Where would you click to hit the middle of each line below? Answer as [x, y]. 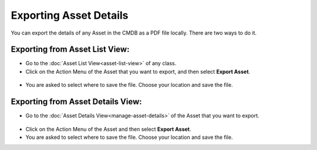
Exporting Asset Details [70, 15]
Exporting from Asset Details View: [76, 102]
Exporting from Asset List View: [70, 50]
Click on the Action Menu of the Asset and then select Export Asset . [108, 129]
